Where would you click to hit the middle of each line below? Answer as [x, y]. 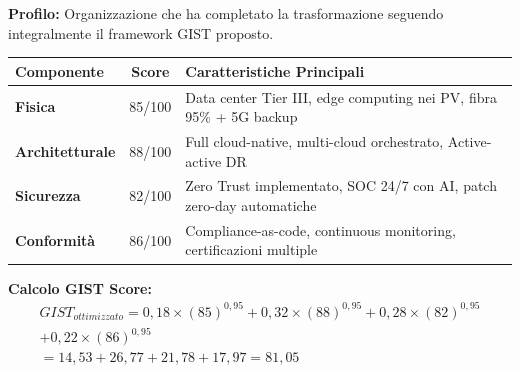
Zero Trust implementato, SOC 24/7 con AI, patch [341, 185]
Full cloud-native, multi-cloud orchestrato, [314, 140]
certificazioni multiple [251, 249]
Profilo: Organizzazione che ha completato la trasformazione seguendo [226, 13]
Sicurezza [48, 195]
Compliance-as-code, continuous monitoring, [320, 229]
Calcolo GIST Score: [80, 287]
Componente [59, 70]
